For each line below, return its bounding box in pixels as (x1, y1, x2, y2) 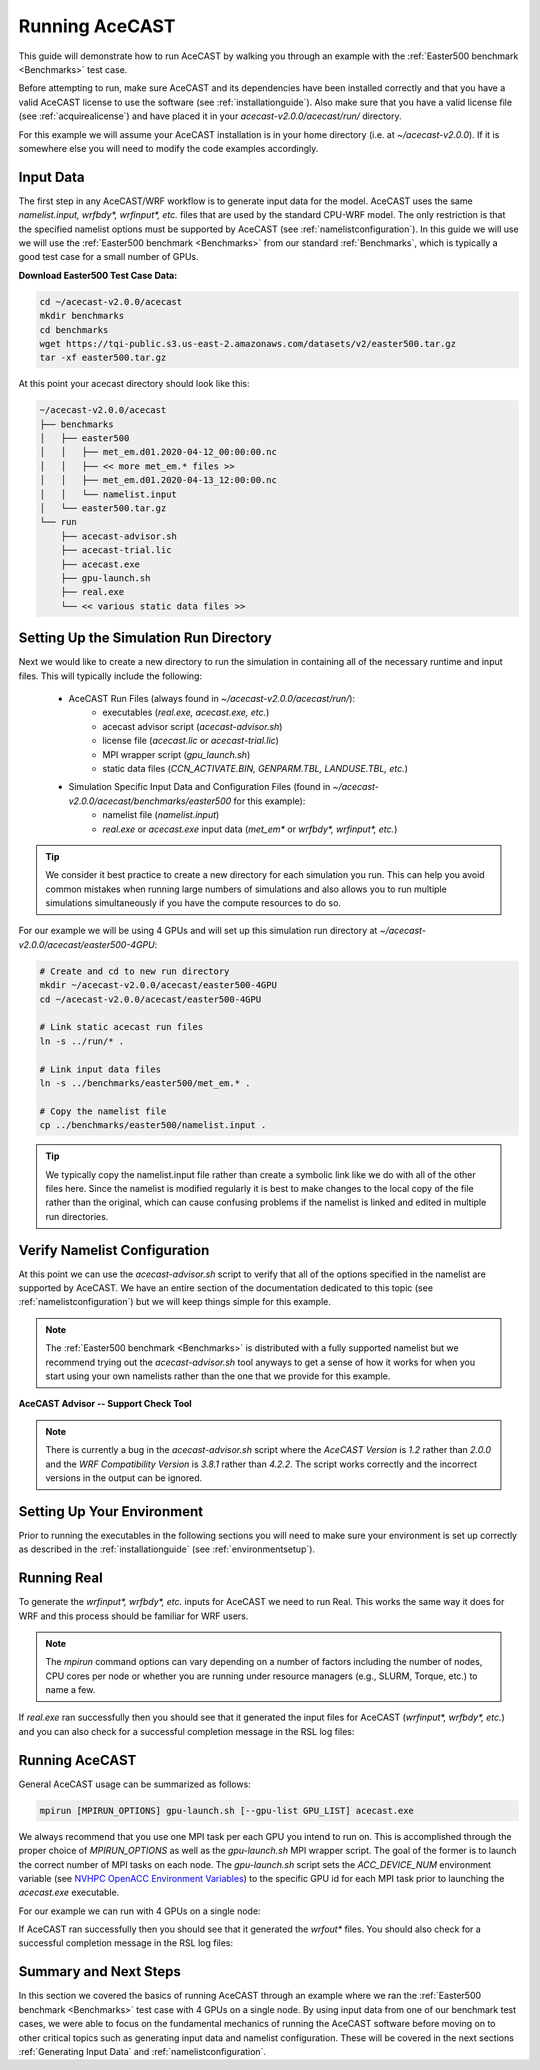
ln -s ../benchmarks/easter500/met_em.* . (39, 1077, 251, 1089)
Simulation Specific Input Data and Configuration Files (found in (68, 781, 331, 793)
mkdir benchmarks (39, 310, 125, 322)
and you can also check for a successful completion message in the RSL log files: (18, 1725, 355, 1737)
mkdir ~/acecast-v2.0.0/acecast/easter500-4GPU (39, 980, 277, 991)
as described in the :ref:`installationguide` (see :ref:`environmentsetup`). (18, 1543, 315, 1555)
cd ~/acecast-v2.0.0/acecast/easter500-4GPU (39, 993, 262, 1005)
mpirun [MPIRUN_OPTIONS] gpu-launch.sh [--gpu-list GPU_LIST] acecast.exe (39, 1805, 415, 1816)
